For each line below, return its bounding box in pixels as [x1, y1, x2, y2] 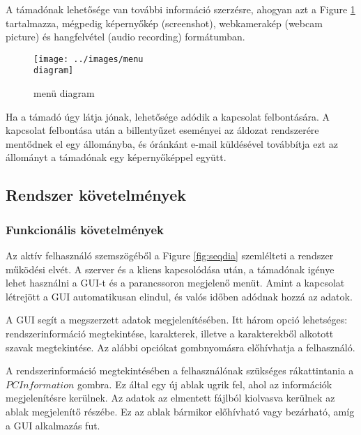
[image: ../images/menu [33, 54, 144, 64]
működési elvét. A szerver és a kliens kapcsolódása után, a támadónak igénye [6, 261, 335, 276]
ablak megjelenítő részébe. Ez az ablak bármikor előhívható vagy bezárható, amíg [6, 404, 355, 418]
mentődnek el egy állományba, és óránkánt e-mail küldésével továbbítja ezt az [6, 136, 338, 151]
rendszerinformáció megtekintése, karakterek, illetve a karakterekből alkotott [6, 326, 334, 341]
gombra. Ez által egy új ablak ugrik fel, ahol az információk [77, 376, 332, 391]
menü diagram [33, 86, 95, 100]
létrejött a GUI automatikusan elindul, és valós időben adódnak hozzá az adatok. [6, 289, 353, 303]
